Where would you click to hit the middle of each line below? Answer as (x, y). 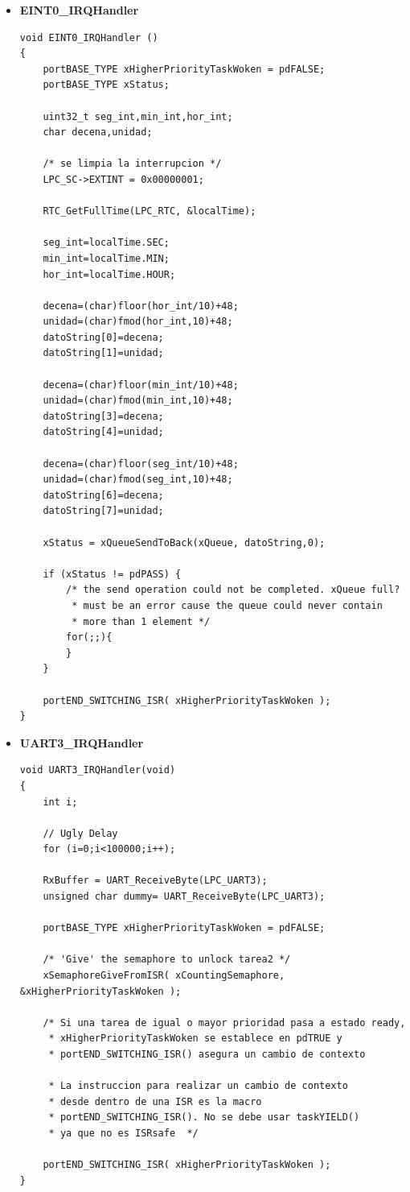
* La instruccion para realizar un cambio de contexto (198, 1086)
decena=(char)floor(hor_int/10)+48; (141, 306)
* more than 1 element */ (141, 621)
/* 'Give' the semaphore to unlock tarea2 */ (167, 960)
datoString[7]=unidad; (103, 511)
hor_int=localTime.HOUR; (109, 274)
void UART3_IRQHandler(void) (98, 770)
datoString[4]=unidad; (103, 432)
